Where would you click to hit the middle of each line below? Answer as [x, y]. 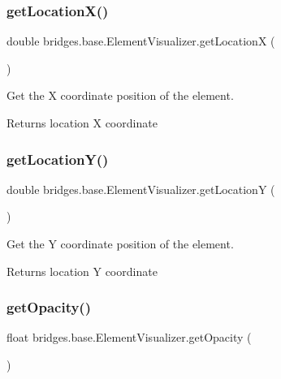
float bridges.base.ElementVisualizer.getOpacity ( [129, 337]
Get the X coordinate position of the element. [120, 95]
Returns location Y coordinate [82, 271]
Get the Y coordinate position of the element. [120, 243]
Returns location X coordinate [82, 123]
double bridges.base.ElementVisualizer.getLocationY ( [141, 189]
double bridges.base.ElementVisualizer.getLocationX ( [141, 41]
